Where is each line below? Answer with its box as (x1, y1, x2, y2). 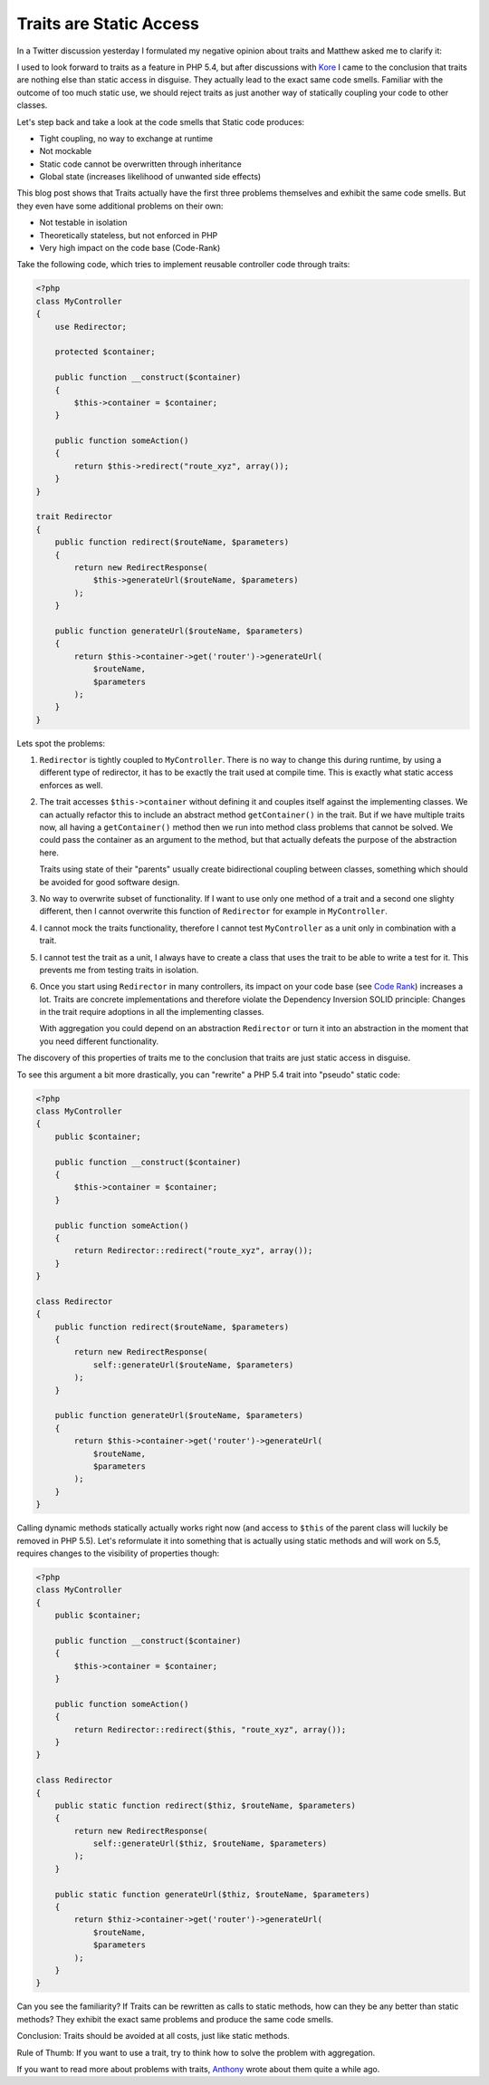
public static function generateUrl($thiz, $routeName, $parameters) (54, 1889, 370, 1899)
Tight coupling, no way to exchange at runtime (39, 132, 213, 144)
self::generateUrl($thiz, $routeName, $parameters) (92, 1839, 328, 1849)
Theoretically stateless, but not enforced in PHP (39, 229, 218, 240)
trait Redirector (35, 512, 113, 522)
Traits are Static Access (16, 14, 199, 34)
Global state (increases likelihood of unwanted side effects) (39, 171, 262, 182)
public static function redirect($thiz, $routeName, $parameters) (54, 1800, 357, 1810)
